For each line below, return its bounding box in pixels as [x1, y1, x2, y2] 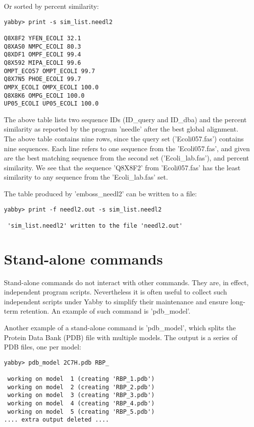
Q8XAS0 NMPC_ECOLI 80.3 [4, 43, 81, 50]
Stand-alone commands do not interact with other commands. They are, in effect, [4, 277, 249, 287]
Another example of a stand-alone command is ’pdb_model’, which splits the [4, 322, 236, 333]
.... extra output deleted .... [4, 416, 109, 424]
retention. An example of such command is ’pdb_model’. [20, 306, 190, 316]
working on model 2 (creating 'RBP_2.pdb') [7, 383, 155, 391]
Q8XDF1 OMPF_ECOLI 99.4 [4, 51, 81, 58]
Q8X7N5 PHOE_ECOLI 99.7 [4, 76, 81, 83]
